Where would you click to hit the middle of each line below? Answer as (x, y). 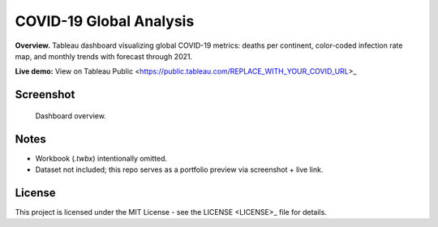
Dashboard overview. (71, 116)
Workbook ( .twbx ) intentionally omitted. (101, 158)
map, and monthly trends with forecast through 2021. (104, 56)
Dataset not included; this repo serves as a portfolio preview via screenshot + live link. (179, 169)
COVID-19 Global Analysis (105, 21)
